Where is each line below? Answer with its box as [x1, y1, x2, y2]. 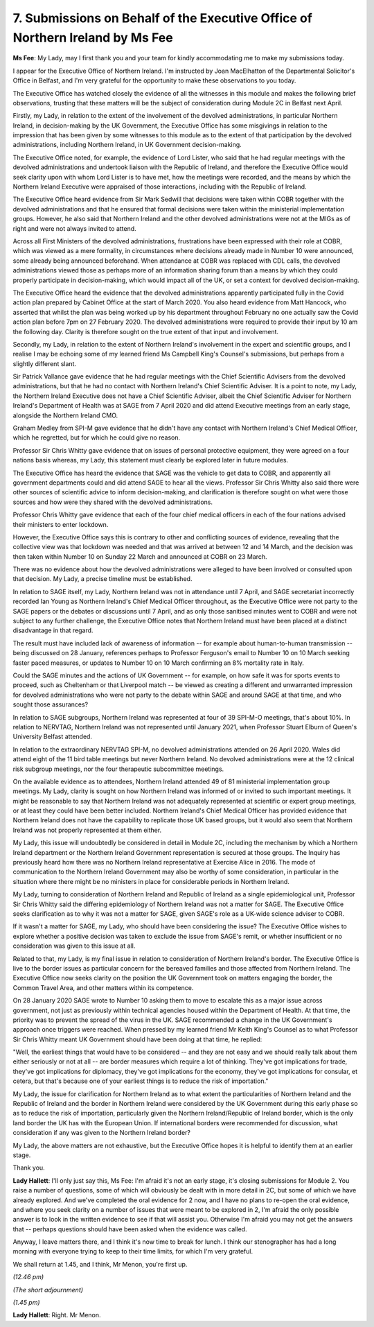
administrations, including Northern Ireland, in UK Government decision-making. [12, 141, 242, 149]
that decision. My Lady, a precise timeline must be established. [12, 575, 193, 583]
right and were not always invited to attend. [12, 224, 136, 232]
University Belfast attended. [12, 732, 93, 741]
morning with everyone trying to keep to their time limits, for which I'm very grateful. [12, 1247, 253, 1256]
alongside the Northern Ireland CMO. [12, 411, 118, 419]
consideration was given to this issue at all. [12, 942, 136, 950]
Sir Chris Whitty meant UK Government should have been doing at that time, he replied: [12, 1035, 262, 1043]
